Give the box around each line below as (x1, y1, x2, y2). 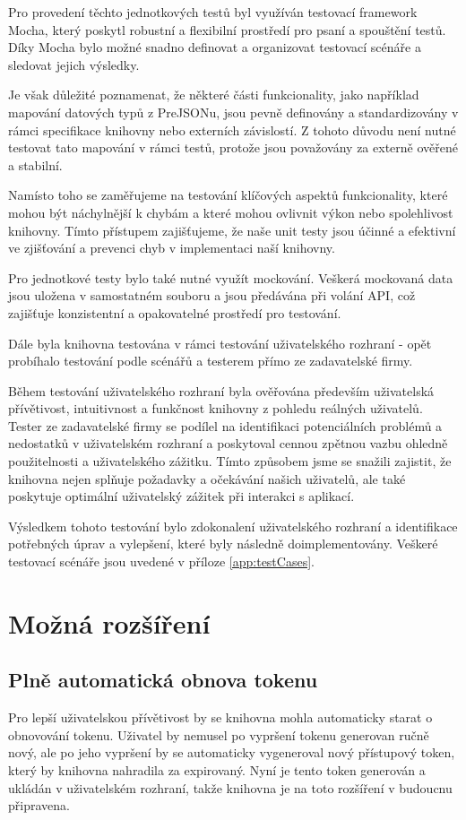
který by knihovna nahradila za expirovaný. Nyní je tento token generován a (8, 760, 426, 779)
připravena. (8, 796, 70, 815)
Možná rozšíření (8, 604, 211, 641)
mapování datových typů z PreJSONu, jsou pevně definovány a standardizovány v (8, 102, 459, 121)
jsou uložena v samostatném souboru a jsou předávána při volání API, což (8, 286, 416, 305)
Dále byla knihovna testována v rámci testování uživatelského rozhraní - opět (8, 333, 432, 352)
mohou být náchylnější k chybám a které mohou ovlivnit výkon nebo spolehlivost (8, 203, 453, 221)
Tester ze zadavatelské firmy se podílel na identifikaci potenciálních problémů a (8, 416, 443, 435)
